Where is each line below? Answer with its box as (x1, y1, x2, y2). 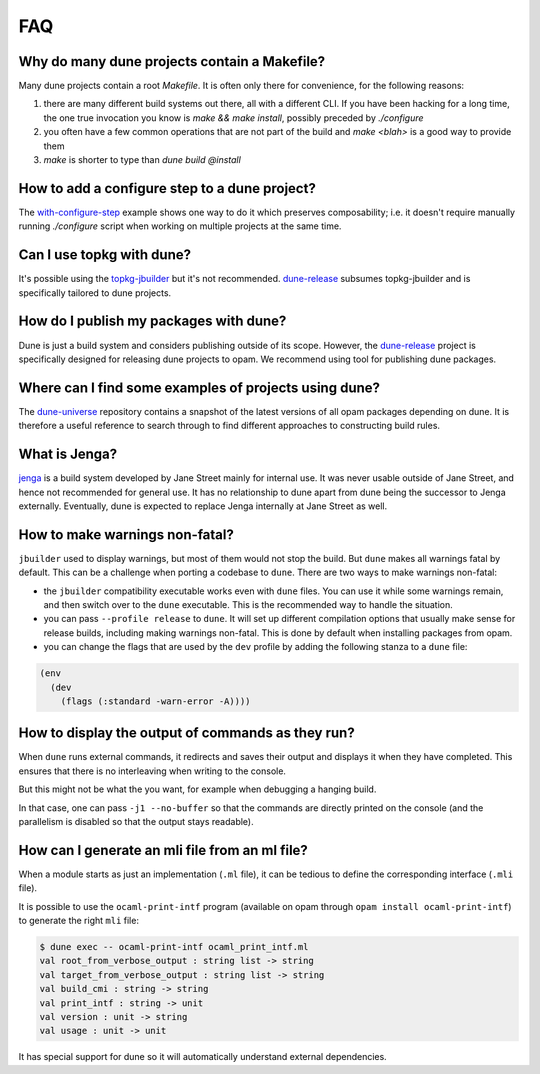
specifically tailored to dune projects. (18, 286, 172, 299)
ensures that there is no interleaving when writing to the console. (18, 765, 287, 777)
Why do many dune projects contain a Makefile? (18, 53, 326, 70)
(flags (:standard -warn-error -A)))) (60, 695, 251, 707)
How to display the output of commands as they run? (18, 725, 355, 742)
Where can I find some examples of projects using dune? (18, 379, 380, 396)
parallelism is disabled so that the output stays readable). (18, 815, 254, 827)
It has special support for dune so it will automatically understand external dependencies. (18, 1051, 387, 1063)
